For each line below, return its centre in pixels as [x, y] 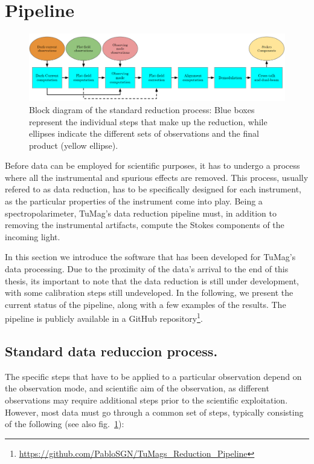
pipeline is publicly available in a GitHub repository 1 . [104, 318]
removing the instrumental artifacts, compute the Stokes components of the [145, 225]
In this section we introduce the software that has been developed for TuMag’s [150, 257]
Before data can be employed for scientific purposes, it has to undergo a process [152, 165]
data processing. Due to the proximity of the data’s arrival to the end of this [147, 269]
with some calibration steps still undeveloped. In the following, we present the [149, 292]
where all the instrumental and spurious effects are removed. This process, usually [157, 177]
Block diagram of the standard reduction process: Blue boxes [142, 109]
